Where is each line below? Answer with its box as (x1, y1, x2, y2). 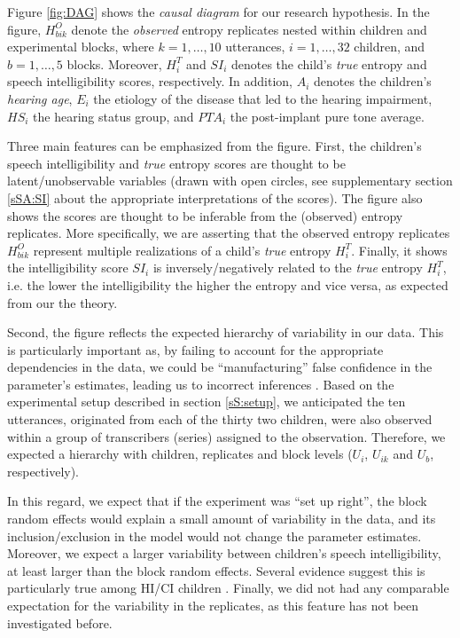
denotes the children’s (314, 72, 432, 91)
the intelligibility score (7, 258, 129, 277)
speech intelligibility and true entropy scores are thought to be (7, 154, 346, 172)
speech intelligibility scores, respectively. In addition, (7, 72, 293, 91)
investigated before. (7, 613, 113, 632)
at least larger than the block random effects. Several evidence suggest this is (7, 561, 425, 579)
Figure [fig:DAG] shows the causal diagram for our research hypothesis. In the (7, 3, 430, 20)
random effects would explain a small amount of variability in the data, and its (7, 509, 436, 528)
